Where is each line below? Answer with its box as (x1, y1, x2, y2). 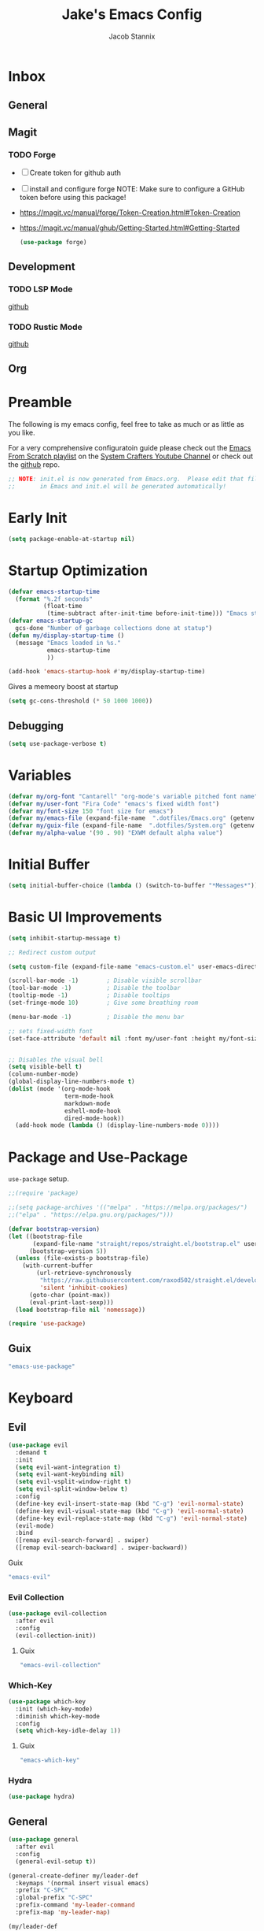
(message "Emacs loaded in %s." (15, 639, 122, 647)
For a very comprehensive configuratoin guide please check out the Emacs (8, 443, 251, 453)
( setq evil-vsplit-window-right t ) (15, 1478, 132, 1486)
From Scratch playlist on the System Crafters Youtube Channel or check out (8, 451, 254, 461)
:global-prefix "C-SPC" (15, 1894, 93, 1902)
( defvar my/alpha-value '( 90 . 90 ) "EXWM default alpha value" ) (8, 829, 223, 837)
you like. (8, 428, 35, 438)
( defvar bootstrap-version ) (8, 1225, 101, 1233)
